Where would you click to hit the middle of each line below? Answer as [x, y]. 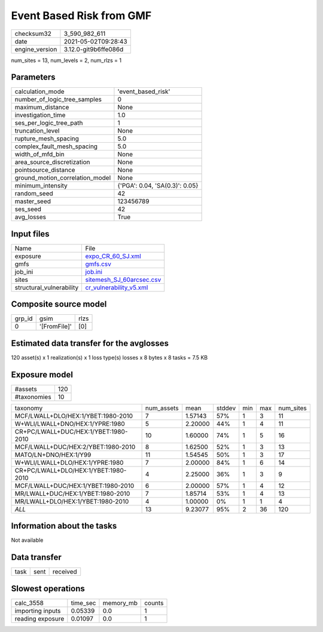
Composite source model [59, 304]
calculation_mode [40, 91]
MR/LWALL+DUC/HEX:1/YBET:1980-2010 [72, 493]
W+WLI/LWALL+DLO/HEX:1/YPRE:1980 [69, 462]
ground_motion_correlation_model [63, 178]
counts [154, 603]
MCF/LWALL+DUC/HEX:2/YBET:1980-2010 [75, 447]
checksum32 [33, 33]
